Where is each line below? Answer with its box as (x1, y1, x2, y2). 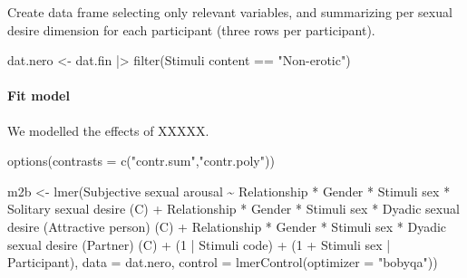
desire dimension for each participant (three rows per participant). (7, 20, 375, 39)
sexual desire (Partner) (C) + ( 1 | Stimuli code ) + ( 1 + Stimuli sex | (7, 235, 391, 254)
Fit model (7, 86, 70, 105)
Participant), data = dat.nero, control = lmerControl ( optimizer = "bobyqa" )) (7, 253, 438, 272)
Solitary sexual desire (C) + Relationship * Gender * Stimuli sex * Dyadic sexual (7, 199, 460, 218)
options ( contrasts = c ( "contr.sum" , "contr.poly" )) (7, 151, 275, 170)
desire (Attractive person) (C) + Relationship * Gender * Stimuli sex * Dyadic (7, 216, 447, 235)
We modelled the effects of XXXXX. (7, 120, 209, 139)
